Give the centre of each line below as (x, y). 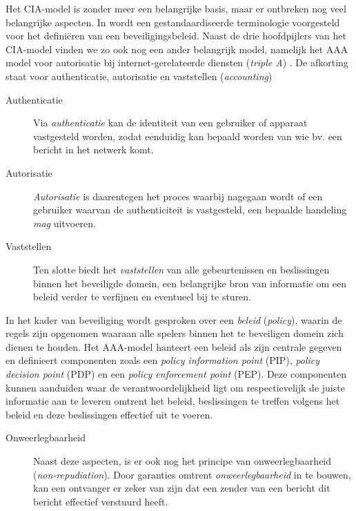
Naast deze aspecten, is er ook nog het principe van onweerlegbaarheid (182, 461)
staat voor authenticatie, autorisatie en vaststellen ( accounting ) (139, 76)
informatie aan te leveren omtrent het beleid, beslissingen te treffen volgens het (173, 401)
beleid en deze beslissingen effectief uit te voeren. (109, 414)
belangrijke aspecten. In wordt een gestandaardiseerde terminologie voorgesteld (173, 22)
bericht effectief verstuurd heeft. (101, 501)
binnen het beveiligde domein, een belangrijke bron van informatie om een (190, 283)
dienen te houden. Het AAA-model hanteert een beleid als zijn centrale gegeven (174, 346)
